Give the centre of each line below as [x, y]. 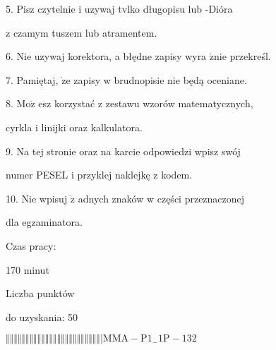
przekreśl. [250, 56]
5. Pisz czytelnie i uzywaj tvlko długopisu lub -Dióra [119, 8]
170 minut [28, 269]
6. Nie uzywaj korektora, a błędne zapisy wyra [106, 56]
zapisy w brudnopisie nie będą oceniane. [160, 79]
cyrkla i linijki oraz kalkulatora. [74, 127]
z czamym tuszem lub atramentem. [82, 32]
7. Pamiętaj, [32, 79]
